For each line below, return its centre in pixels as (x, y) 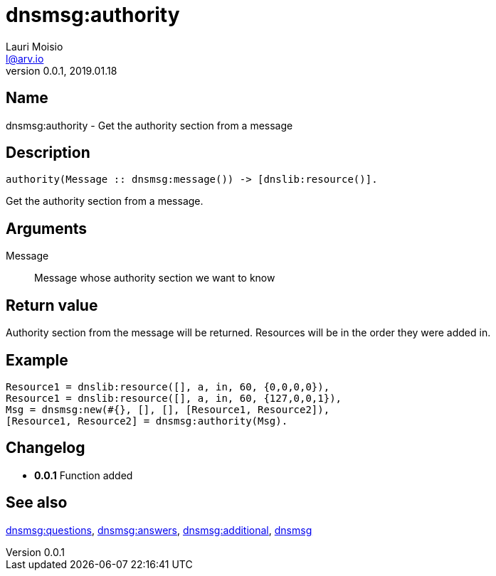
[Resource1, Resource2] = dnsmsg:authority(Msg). (147, 421)
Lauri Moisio (35, 46)
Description (48, 153)
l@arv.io (25, 58)
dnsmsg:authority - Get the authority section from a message (149, 125)
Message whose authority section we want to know (155, 278)
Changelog (46, 448)
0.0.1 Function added (84, 475)
